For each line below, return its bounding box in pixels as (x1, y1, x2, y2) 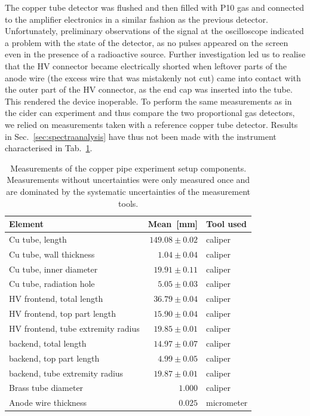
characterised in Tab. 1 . (5, 142, 93, 154)
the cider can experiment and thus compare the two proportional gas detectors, (5, 106, 295, 119)
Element (9, 218, 44, 230)
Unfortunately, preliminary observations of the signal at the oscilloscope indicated (5, 25, 304, 37)
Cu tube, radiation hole (9, 277, 95, 290)
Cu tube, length (9, 233, 67, 245)
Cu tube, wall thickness (9, 247, 95, 260)
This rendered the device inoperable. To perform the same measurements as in (5, 94, 292, 107)
